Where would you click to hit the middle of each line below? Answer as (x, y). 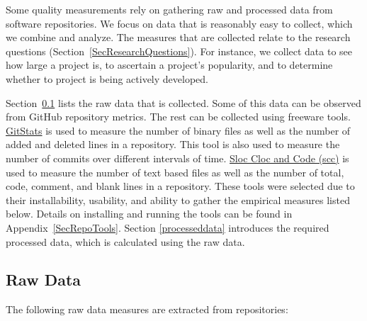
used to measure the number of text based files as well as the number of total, (175, 172)
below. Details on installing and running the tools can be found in (149, 214)
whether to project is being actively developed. (107, 78)
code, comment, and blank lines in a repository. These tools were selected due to (180, 186)
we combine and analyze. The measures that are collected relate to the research (178, 37)
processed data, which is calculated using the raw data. (125, 241)
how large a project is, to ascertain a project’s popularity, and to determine (169, 65)
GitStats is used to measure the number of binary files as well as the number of (178, 130)
